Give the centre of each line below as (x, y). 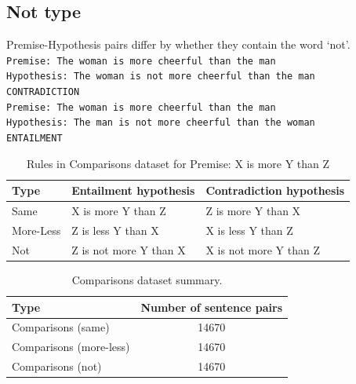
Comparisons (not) (57, 366)
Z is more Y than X (253, 211)
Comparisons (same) (61, 327)
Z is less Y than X (115, 230)
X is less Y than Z (249, 230)
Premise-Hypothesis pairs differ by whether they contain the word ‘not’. (178, 44)
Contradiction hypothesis (275, 190)
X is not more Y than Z (263, 249)
